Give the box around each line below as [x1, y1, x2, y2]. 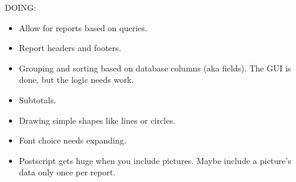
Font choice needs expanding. [19, 134, 126, 147]
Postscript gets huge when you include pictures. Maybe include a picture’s [19, 154, 291, 166]
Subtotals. [19, 93, 56, 106]
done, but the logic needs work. [19, 73, 134, 86]
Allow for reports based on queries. [19, 21, 147, 34]
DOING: [5, 1, 37, 13]
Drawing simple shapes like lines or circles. [19, 114, 176, 126]
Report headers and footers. [19, 41, 122, 54]
